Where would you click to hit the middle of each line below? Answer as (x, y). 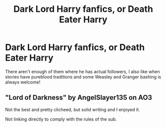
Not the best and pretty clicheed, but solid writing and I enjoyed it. (73, 109)
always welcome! (23, 82)
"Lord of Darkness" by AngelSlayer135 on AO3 (79, 98)
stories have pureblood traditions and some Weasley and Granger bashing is (83, 77)
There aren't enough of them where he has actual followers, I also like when (83, 71)
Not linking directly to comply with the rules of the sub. (61, 119)
